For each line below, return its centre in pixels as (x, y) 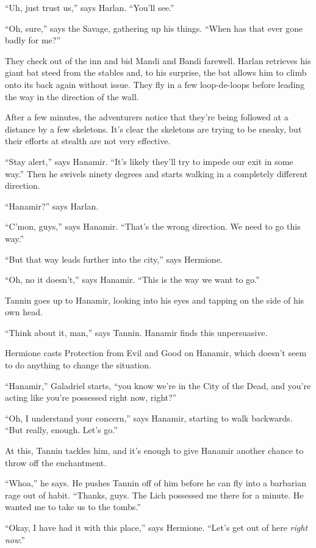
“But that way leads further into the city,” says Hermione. (114, 259)
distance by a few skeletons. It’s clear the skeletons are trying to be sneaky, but (153, 129)
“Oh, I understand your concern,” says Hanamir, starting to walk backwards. (149, 418)
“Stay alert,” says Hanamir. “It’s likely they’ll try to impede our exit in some (149, 161)
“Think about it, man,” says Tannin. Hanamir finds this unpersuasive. (136, 332)
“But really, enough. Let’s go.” (61, 430)
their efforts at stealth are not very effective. (88, 141)
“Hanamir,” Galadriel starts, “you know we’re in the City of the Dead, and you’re (158, 385)
